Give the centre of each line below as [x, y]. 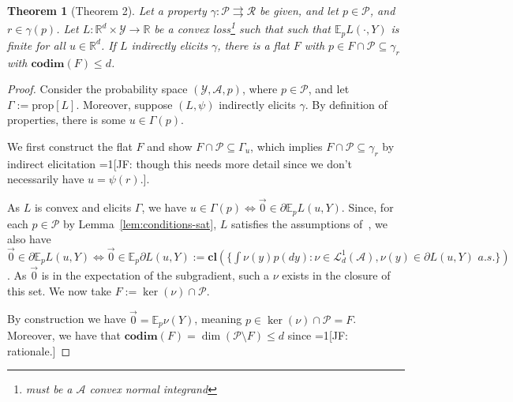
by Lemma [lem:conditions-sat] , [140, 223]
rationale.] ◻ [39, 350]
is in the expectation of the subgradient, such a [155, 275]
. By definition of [346, 104]
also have [29, 239]
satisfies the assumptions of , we [309, 223]
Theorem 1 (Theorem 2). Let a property [107, 10]
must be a [49, 389]
